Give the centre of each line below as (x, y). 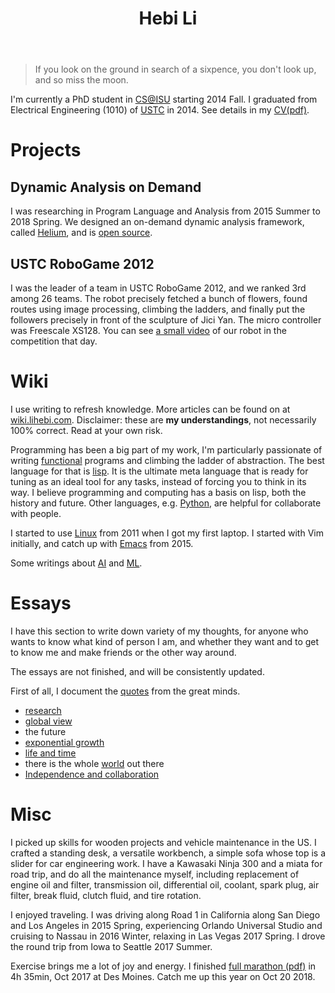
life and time (50, 753)
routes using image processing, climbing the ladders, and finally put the (158, 309)
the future (45, 731)
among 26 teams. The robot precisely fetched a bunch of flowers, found (159, 298)
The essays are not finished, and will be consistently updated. (137, 671)
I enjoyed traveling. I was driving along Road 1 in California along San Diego (165, 914)
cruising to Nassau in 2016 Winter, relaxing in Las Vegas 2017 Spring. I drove (168, 936)
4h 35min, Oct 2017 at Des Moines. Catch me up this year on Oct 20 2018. (163, 976)
